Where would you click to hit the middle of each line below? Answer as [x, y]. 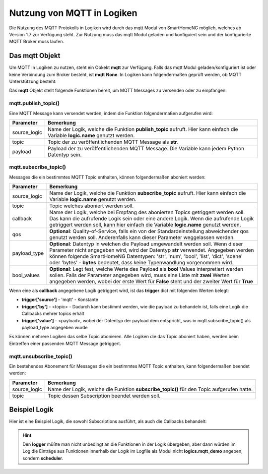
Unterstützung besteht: [33, 81]
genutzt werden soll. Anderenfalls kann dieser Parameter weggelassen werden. [142, 237]
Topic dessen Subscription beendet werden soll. [104, 396]
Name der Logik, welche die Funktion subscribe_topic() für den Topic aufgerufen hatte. [150, 389]
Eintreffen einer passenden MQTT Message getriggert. [65, 343]
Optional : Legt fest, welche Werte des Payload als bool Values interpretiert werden [146, 269]
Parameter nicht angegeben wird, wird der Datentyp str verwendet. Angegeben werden [152, 250]
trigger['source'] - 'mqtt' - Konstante [60, 299]
